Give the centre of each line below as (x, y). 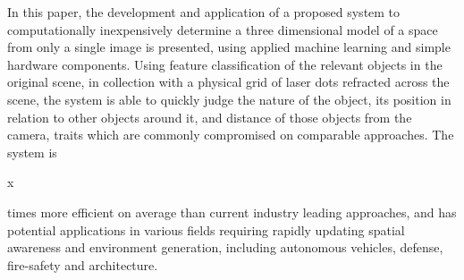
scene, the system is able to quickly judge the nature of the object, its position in (229, 99)
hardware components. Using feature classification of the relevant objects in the (225, 64)
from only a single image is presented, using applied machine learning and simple (229, 47)
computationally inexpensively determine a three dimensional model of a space (223, 29)
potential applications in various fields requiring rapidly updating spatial (206, 229)
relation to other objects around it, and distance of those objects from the (210, 117)
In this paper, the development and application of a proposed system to (204, 12)
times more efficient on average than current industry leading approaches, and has (232, 212)
